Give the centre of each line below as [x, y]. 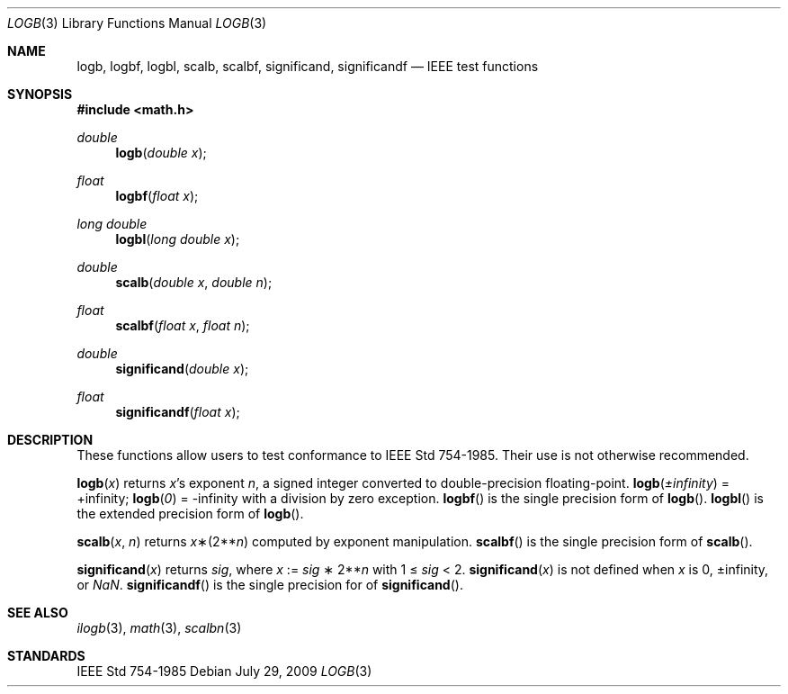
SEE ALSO [38, 613]
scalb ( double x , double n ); [194, 282]
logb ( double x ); [161, 153]
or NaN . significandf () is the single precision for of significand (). [270, 585]
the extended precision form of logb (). [190, 514]
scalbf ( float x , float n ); [183, 325]
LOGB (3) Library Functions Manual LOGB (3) [137, 23]
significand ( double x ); [182, 369]
